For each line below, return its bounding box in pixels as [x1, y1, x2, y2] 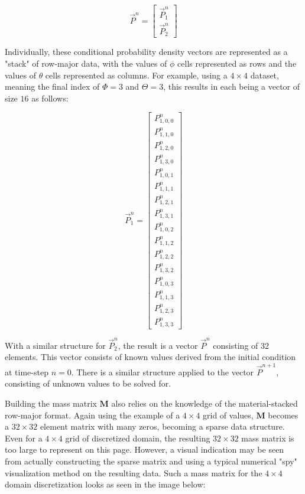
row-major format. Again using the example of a [5, 408, 180, 421]
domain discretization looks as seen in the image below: [5, 478, 206, 490]
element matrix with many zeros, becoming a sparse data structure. [40, 420, 285, 433]
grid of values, [203, 408, 254, 421]
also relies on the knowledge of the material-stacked [111, 397, 298, 409]
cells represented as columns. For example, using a [45, 68, 228, 81]
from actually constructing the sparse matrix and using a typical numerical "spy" [5, 454, 297, 467]
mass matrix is [241, 431, 294, 444]
